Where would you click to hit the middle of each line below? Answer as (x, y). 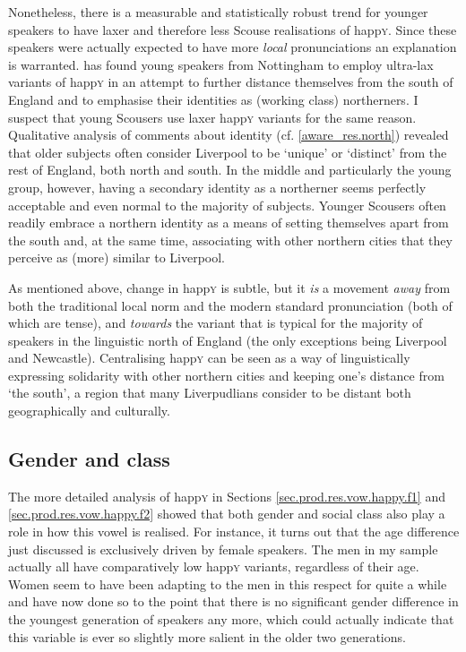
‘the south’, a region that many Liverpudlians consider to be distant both (210, 393)
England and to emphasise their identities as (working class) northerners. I (213, 99)
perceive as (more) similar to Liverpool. (116, 257)
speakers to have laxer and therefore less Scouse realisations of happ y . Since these (233, 29)
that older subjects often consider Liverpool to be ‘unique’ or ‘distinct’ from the (228, 152)
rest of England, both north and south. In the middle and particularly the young (230, 170)
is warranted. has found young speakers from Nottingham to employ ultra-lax (221, 64)
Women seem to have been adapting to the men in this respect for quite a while (228, 583)
